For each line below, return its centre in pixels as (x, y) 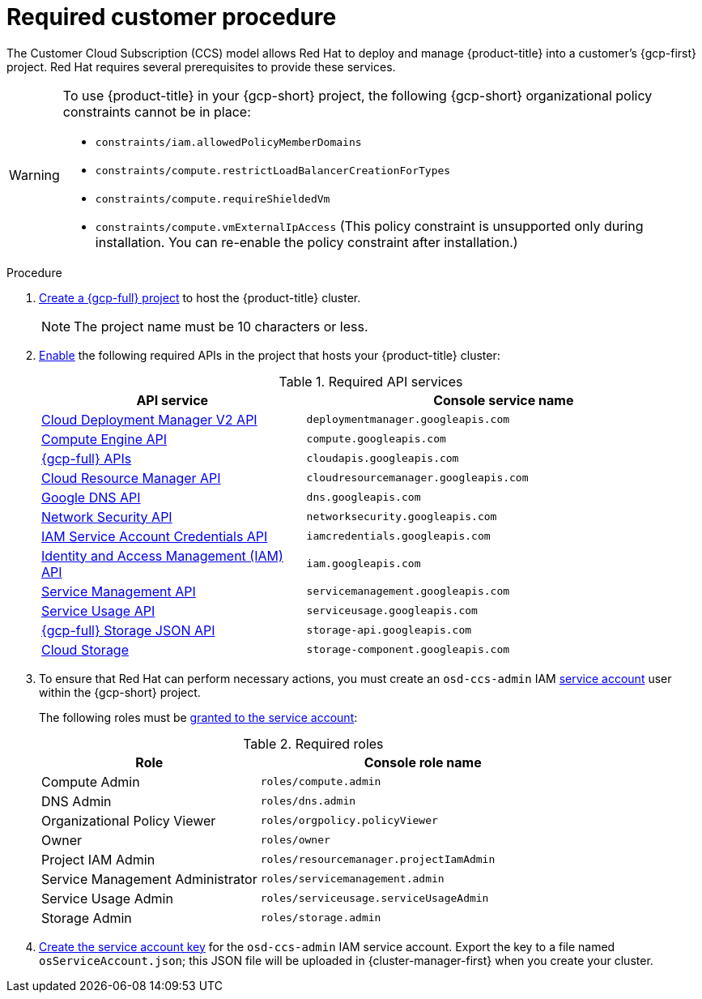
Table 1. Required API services (371, 381)
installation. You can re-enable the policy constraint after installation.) (306, 242)
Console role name (423, 762)
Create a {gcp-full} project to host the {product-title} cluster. (200, 297)
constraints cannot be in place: (157, 111)
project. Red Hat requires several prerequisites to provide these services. (201, 66)
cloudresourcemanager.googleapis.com (417, 478)
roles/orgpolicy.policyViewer (349, 821)
